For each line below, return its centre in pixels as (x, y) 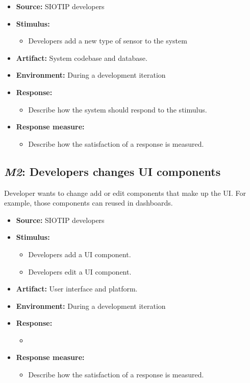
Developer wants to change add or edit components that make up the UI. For (125, 193)
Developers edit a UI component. (80, 271)
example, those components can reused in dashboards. (89, 203)
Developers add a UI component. (80, 254)
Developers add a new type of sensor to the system (108, 41)
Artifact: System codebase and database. (82, 58)
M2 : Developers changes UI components (112, 171)
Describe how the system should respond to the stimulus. (118, 109)
